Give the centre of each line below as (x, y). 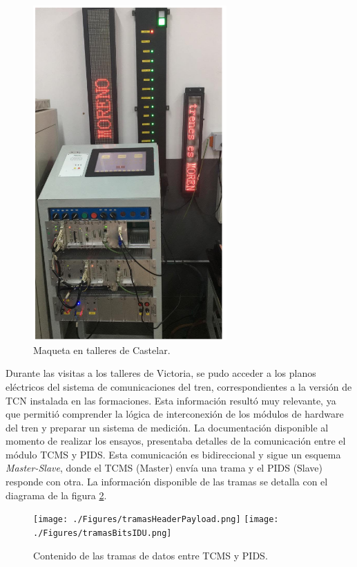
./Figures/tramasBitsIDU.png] (103, 533)
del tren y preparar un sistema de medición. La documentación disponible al (167, 427)
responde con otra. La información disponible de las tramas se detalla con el (167, 482)
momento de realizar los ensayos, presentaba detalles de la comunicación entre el (176, 441)
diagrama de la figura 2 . (56, 495)
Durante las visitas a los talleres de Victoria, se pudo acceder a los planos (161, 373)
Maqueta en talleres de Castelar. (102, 350)
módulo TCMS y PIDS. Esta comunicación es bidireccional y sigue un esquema (173, 454)
